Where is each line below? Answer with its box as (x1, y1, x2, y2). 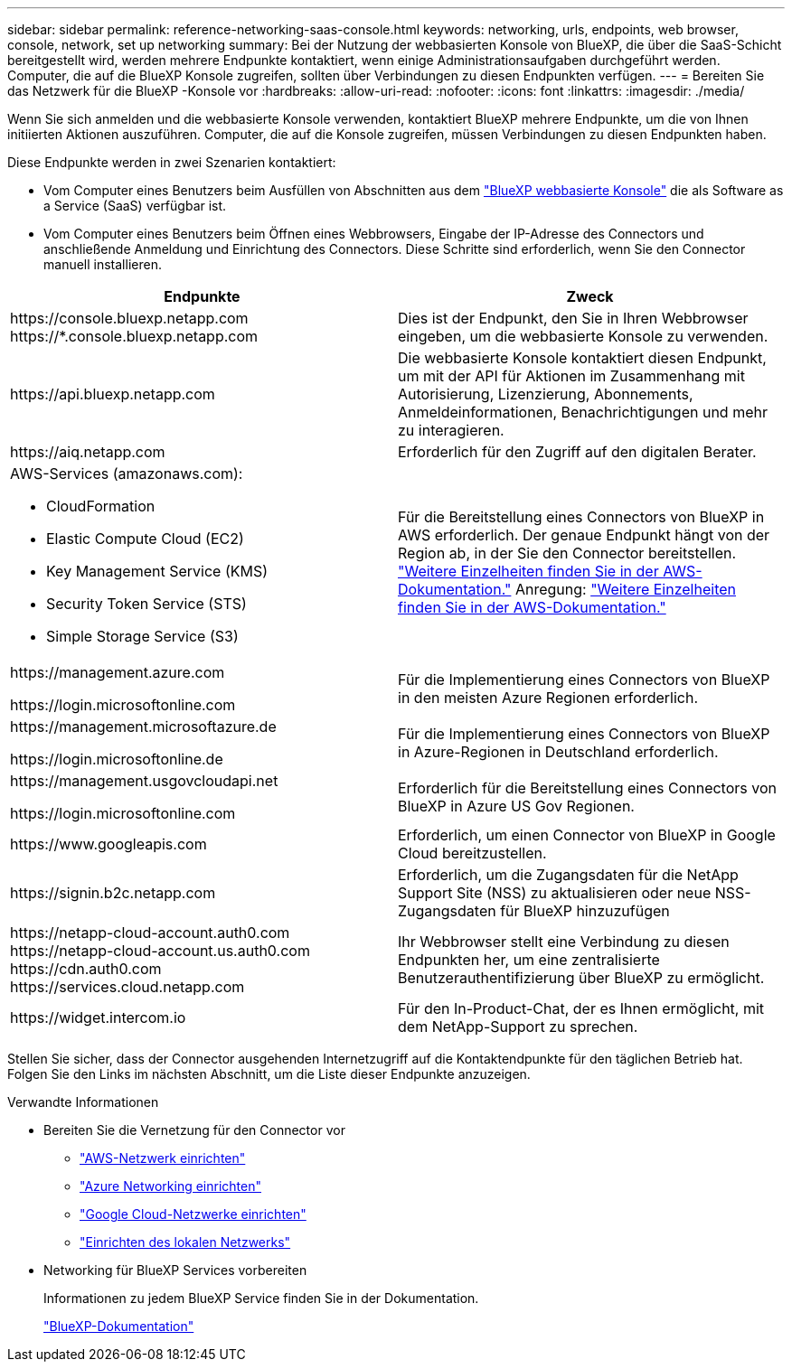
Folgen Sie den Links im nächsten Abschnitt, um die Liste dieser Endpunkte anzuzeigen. (7, 1066, 531, 1082)
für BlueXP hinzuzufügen (500, 902, 670, 920)
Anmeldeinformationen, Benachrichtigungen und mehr (398, 403, 768, 421)
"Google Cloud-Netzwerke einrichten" (80, 1206, 306, 1222)
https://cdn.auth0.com (10, 960, 162, 978)
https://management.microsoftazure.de (10, 717, 277, 736)
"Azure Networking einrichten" (80, 1178, 261, 1194)
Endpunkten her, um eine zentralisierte (398, 951, 660, 969)
